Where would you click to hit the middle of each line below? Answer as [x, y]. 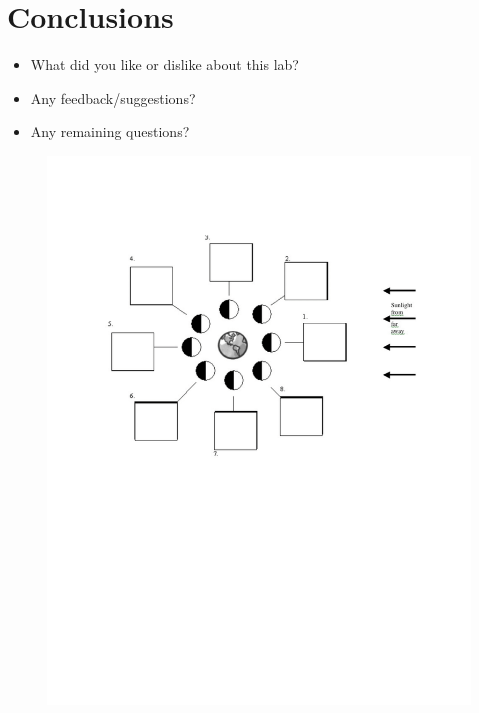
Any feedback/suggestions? [113, 97]
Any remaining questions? [110, 131]
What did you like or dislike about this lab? [164, 64]
